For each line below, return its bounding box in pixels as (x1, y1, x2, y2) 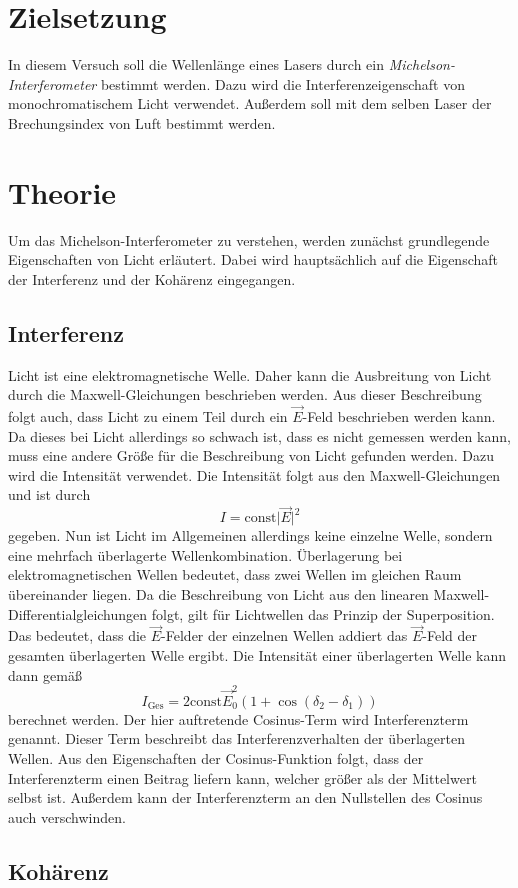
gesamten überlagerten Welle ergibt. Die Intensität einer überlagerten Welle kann (8, 644, 506, 665)
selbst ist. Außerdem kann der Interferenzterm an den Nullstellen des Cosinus (8, 787, 483, 808)
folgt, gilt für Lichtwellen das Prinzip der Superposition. (151, 603, 495, 624)
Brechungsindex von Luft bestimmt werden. (8, 112, 276, 133)
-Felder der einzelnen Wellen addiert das (161, 625, 408, 646)
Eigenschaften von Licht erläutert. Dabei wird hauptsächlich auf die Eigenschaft (8, 249, 498, 270)
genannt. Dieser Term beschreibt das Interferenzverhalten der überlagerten (8, 728, 465, 749)
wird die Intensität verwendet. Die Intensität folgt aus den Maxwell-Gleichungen (8, 464, 501, 485)
